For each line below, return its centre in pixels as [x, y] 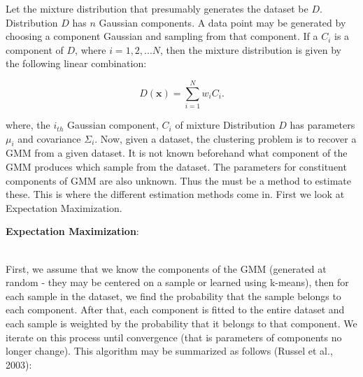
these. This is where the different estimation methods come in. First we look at [175, 194]
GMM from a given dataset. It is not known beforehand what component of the [177, 153]
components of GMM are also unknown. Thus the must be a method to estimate [178, 180]
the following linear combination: [76, 63]
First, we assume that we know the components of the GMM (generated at [166, 268]
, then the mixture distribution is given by [251, 49]
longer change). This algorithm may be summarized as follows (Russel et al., [169, 351]
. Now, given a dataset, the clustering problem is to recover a [226, 138]
